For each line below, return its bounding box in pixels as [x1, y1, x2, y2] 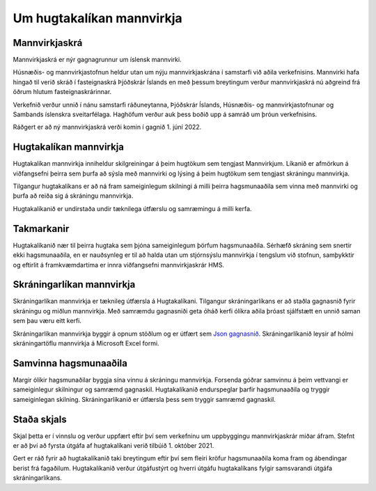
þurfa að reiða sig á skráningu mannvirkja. [13, 192, 134, 200]
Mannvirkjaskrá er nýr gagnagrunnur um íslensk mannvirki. [13, 56, 182, 64]
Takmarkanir [13, 223, 70, 235]
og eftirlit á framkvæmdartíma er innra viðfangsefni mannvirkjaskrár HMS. [13, 260, 224, 269]
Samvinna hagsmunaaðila [13, 357, 128, 369]
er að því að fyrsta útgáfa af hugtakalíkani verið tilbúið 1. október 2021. [13, 442, 214, 450]
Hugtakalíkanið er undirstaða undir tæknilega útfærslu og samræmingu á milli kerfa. [13, 204, 252, 212]
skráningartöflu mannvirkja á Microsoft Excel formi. [13, 339, 159, 348]
